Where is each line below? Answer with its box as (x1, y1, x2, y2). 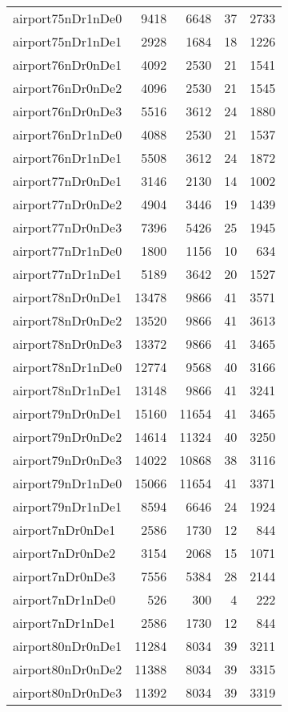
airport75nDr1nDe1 (13, 32, 122, 51)
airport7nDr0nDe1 (13, 520, 116, 539)
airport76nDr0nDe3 (13, 102, 122, 120)
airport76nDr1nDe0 (13, 125, 122, 144)
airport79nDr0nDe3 (13, 451, 122, 469)
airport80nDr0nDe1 (13, 637, 122, 655)
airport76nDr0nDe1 (13, 55, 122, 74)
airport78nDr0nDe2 (13, 311, 122, 330)
